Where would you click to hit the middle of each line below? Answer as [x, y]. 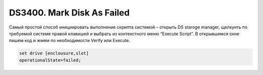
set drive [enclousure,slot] [54, 53]
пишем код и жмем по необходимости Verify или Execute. [69, 41]
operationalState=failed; [50, 60]
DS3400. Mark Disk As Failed [69, 13]
